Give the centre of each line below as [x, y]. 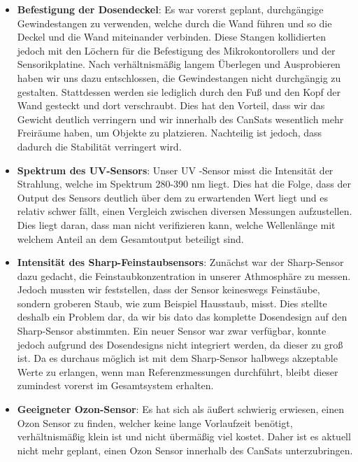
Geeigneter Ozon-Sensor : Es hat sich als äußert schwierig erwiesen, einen [180, 409]
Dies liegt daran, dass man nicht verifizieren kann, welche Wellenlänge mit [176, 224]
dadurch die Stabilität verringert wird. [99, 146]
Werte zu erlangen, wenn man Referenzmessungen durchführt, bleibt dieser [178, 371]
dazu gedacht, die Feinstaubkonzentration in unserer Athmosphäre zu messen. [184, 275]
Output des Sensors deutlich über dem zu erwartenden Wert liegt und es [173, 197]
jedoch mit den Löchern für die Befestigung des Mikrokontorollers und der [176, 50]
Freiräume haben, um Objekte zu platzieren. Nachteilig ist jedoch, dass [170, 133]
